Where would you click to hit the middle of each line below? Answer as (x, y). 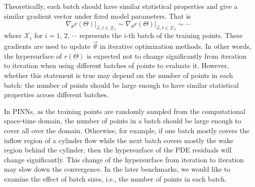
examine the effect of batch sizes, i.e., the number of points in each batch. (115, 178)
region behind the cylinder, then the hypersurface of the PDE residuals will (118, 150)
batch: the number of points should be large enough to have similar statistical (122, 85)
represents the (101, 35)
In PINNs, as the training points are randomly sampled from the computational (125, 111)
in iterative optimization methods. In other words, (176, 46)
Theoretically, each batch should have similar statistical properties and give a (121, 6)
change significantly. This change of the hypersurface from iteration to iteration (124, 159)
